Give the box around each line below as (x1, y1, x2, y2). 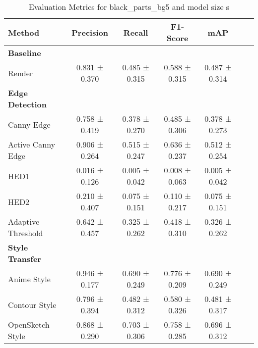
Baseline (8, 47, 41, 58)
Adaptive (8, 216, 40, 227)
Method (8, 26, 40, 38)
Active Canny (8, 139, 56, 150)
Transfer (8, 253, 41, 264)
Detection (8, 99, 47, 110)
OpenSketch (8, 319, 50, 330)
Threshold (8, 227, 43, 239)
